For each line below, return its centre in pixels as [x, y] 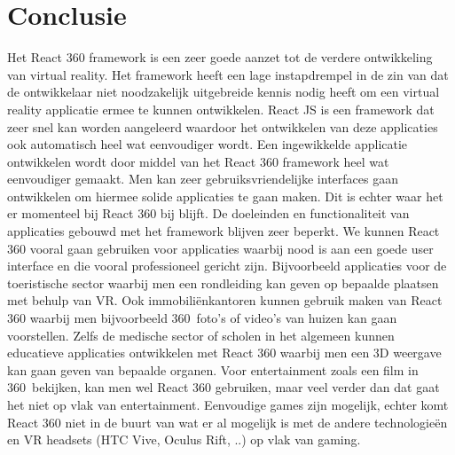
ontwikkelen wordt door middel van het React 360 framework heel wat [198, 161]
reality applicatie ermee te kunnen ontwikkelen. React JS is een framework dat [221, 109]
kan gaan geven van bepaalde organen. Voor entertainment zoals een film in [213, 369]
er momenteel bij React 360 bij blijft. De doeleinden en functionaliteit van [208, 213]
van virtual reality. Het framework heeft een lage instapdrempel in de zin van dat [228, 74]
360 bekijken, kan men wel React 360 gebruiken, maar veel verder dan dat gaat [224, 387]
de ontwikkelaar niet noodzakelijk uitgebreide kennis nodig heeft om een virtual [224, 92]
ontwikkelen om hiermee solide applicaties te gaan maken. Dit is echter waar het [225, 196]
